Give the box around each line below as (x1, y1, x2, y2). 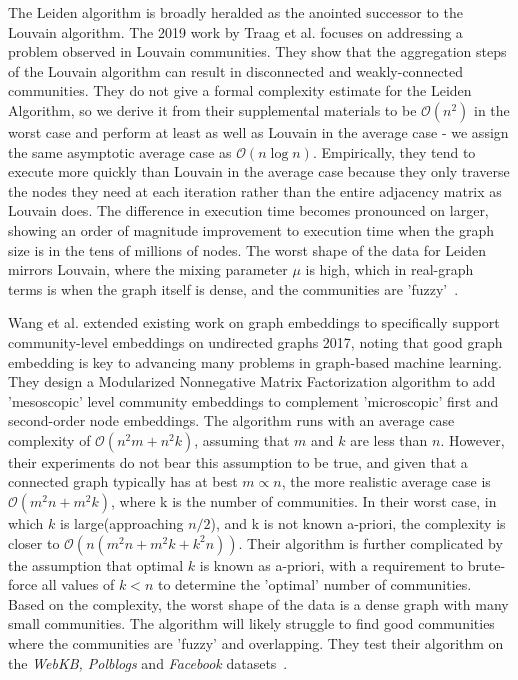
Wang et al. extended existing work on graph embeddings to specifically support (8, 312, 500, 333)
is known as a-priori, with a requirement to (199, 554, 464, 575)
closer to (8, 532, 60, 553)
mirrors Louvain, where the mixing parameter (8, 259, 288, 280)
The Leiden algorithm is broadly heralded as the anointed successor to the (8, 2, 463, 22)
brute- (467, 554, 506, 575)
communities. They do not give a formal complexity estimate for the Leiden (8, 80, 472, 101)
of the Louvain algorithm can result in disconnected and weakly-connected (8, 60, 464, 81)
